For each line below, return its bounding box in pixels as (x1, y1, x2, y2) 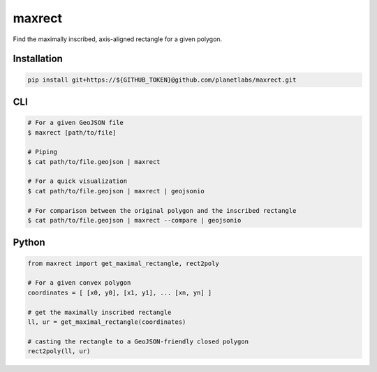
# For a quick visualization (27, 177, 128, 185)
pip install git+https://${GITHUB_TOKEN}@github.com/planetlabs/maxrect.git (27, 75, 297, 84)
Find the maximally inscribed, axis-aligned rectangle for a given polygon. (13, 35, 223, 43)
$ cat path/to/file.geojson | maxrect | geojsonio (27, 187, 205, 195)
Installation (13, 53, 63, 65)
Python (13, 237, 45, 248)
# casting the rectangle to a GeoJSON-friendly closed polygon (27, 337, 249, 345)
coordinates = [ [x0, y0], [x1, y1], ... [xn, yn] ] (27, 288, 212, 297)
